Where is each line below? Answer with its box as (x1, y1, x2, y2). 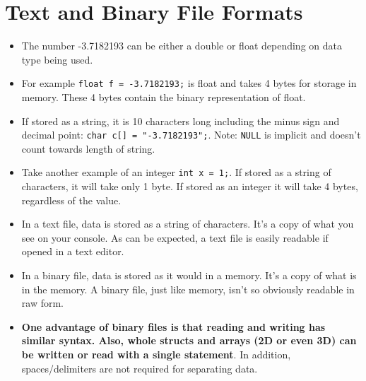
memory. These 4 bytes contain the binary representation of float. (21, 89, 306, 104)
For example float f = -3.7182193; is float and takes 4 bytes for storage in (21, 76, 357, 90)
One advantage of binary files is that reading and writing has (21, 319, 326, 334)
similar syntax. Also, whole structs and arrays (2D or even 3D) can (21, 333, 357, 348)
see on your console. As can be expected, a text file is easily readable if (21, 230, 329, 245)
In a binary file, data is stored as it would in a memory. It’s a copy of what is (21, 268, 357, 283)
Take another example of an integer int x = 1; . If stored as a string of (21, 165, 331, 180)
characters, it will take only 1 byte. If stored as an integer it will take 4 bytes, (21, 179, 358, 194)
